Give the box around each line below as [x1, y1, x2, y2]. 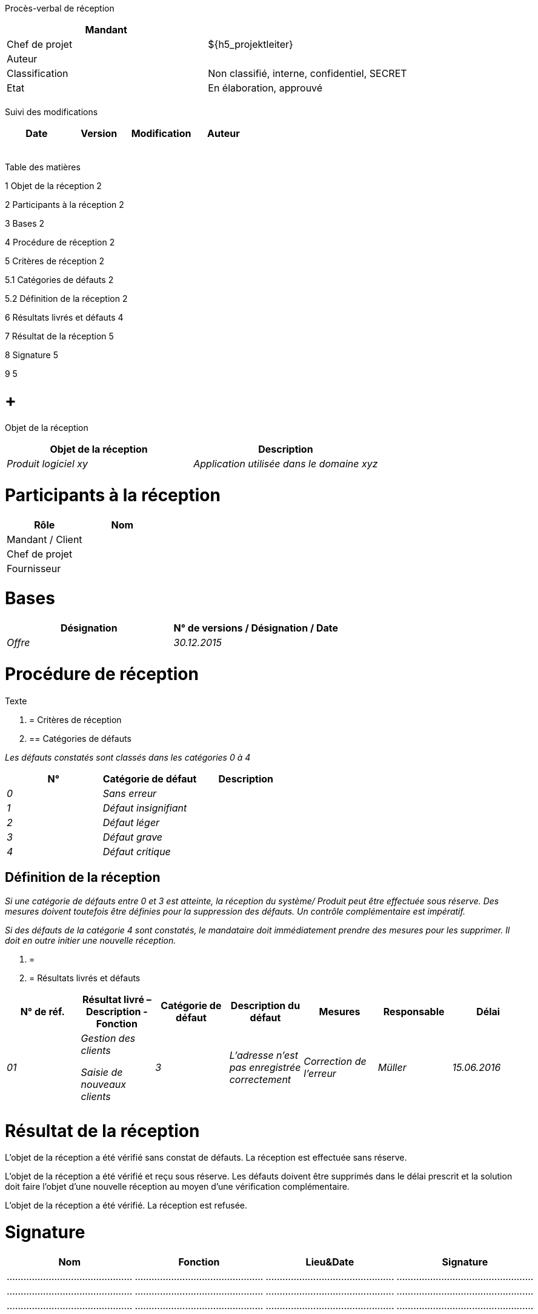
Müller [377, 1061, 407, 1073]
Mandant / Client [7, 533, 82, 545]
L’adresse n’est [229, 1049, 298, 1061]
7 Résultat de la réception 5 [5, 331, 114, 341]
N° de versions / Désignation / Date [173, 621, 338, 634]
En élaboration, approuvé [208, 82, 323, 94]
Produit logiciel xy [7, 457, 88, 470]
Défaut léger [102, 816, 160, 829]
